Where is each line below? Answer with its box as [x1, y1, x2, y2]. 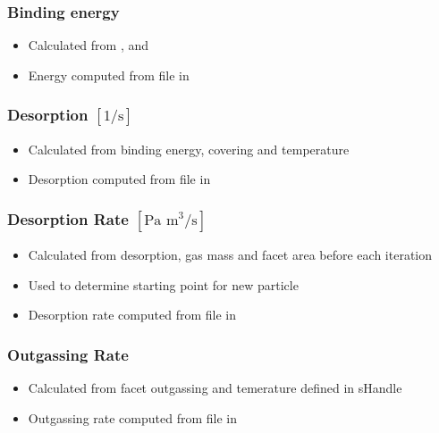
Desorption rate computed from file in [28, 305, 236, 324]
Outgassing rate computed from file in [28, 408, 237, 427]
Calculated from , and [28, 36, 149, 54]
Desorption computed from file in [28, 170, 211, 188]
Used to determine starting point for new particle [28, 275, 299, 294]
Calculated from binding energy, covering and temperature [28, 139, 350, 158]
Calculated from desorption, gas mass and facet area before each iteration [28, 246, 433, 264]
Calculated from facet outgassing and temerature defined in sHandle [28, 379, 402, 397]
